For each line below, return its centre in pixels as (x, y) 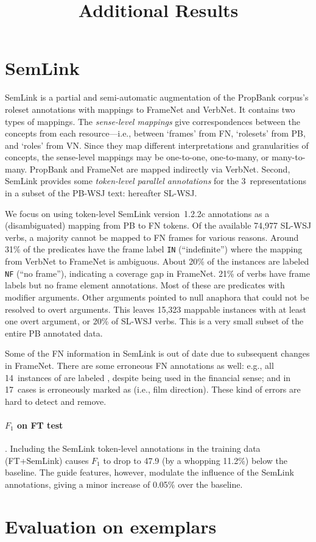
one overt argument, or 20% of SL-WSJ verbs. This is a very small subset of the (154, 321)
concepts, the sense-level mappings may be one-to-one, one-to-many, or (137, 157)
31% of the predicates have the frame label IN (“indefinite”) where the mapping (154, 249)
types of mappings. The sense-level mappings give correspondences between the (153, 121)
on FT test (40, 425)
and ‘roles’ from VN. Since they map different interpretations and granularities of (157, 145)
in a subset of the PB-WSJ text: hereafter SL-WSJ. (101, 193)
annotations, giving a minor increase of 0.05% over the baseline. (124, 484)
